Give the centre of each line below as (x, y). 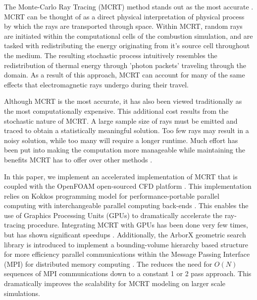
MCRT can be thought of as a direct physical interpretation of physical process (124, 16)
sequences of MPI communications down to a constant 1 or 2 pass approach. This (128, 273)
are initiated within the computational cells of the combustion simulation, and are (128, 36)
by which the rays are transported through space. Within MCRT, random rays (123, 26)
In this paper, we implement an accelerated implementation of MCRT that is (121, 176)
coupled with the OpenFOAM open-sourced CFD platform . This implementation (128, 186)
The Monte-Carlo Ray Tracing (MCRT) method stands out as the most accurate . (129, 6)
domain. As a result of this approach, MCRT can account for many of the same (125, 75)
